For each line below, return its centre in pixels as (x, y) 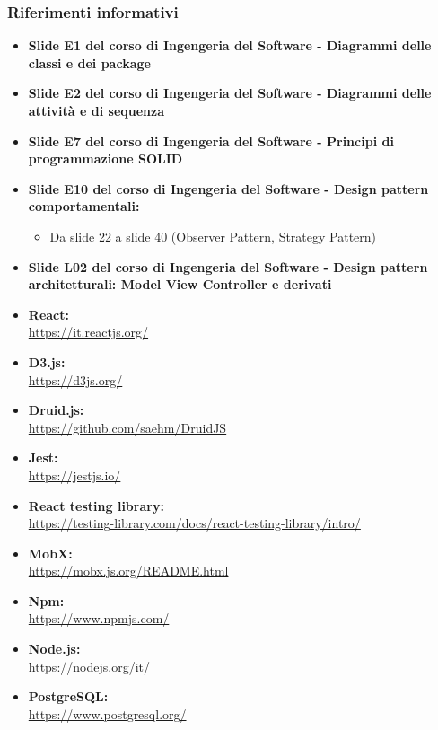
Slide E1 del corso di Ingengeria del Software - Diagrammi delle (230, 45)
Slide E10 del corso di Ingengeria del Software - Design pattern (228, 188)
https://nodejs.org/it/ (89, 666)
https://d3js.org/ (75, 379)
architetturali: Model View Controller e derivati (180, 284)
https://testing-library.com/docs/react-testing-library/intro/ (194, 523)
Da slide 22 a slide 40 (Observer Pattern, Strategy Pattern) (213, 236)
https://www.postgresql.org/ (107, 713)
